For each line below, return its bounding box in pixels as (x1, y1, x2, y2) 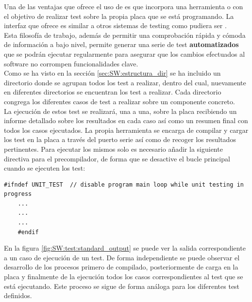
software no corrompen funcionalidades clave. (4, 58, 138, 68)
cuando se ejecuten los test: (4, 163, 85, 173)
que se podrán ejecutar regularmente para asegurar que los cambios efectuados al (4, 48, 245, 59)
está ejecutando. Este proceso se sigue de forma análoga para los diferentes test (4, 281, 240, 291)
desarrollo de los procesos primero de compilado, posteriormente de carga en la (4, 262, 238, 272)
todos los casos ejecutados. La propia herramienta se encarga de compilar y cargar (4, 125, 249, 135)
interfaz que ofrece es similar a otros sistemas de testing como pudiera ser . (4, 20, 227, 31)
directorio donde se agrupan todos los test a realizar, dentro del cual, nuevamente (4, 77, 246, 87)
